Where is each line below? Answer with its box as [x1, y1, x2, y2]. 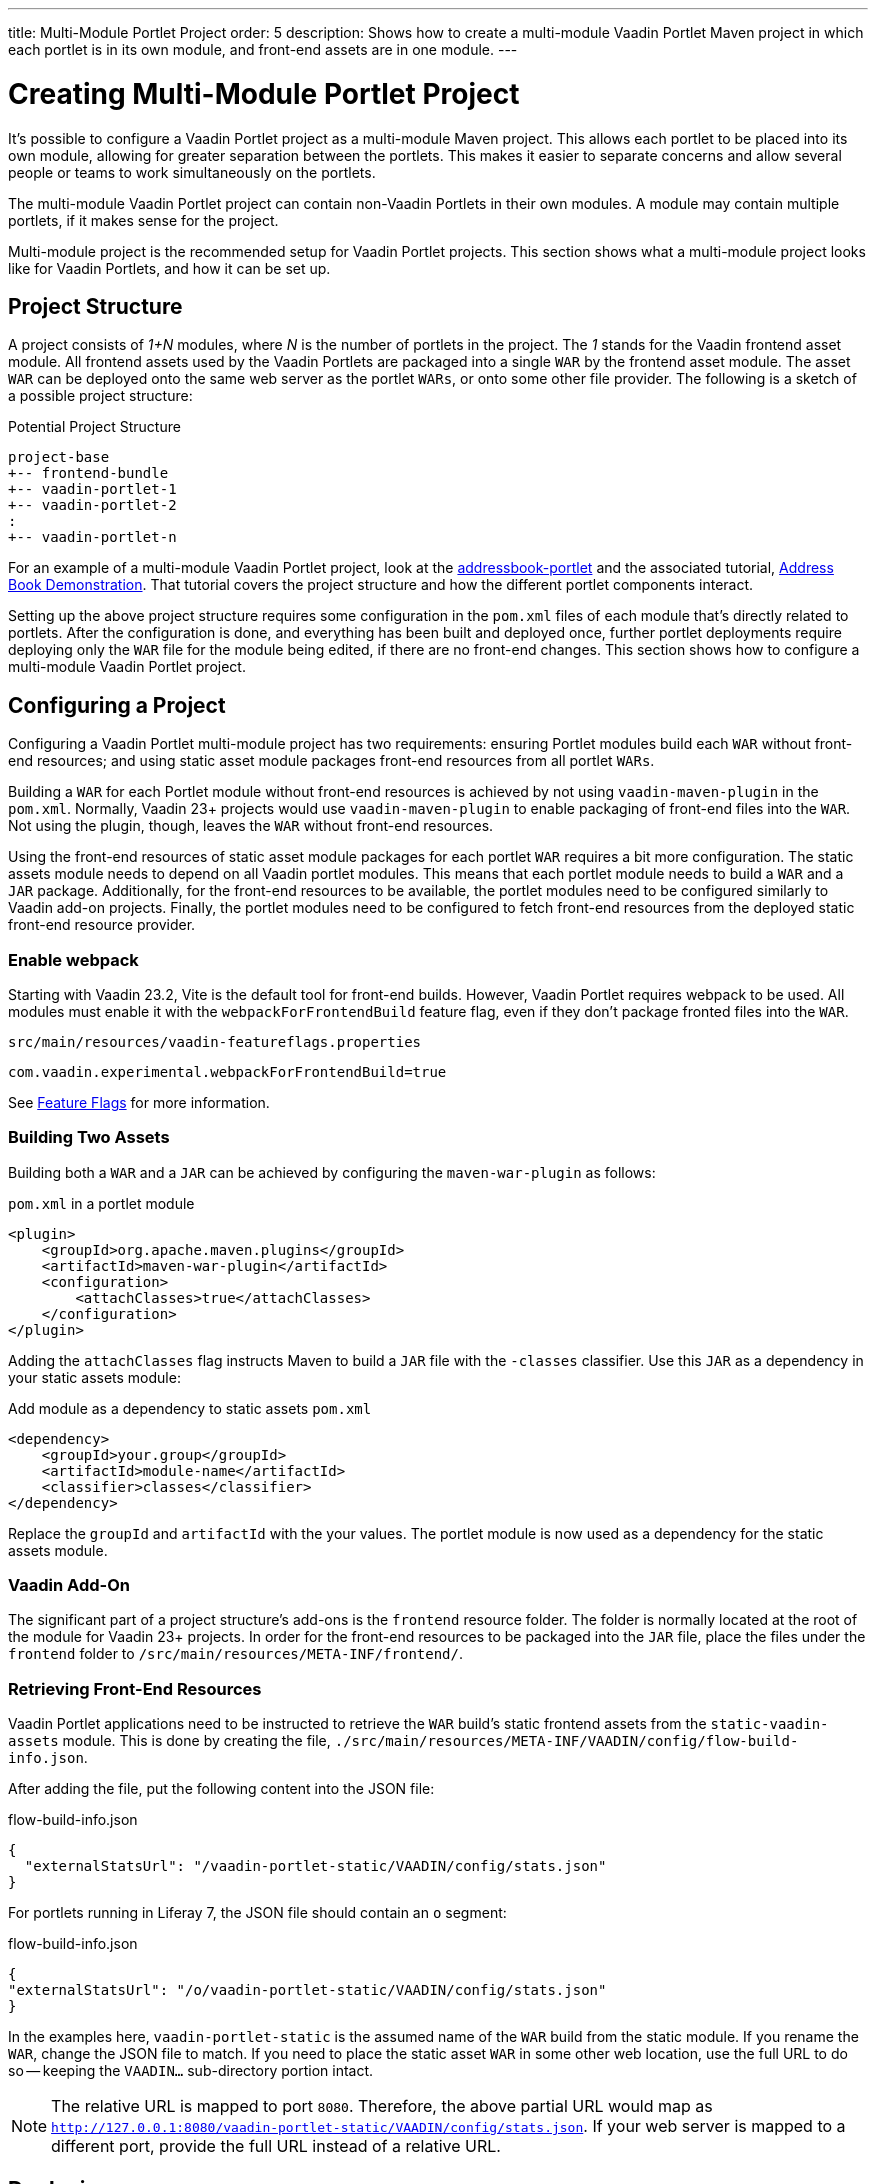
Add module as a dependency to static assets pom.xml [8, 1399, 372, 1417]
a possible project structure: [8, 387, 193, 405]
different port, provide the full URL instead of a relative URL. [51, 2136, 501, 2157]
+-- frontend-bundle [8, 465, 169, 482]
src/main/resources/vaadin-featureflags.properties [8, 1033, 422, 1050]
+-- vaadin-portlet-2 [8, 497, 177, 514]
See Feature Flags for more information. [8, 1093, 270, 1111]
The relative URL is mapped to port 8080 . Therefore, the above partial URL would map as [51, 2096, 713, 2117]
